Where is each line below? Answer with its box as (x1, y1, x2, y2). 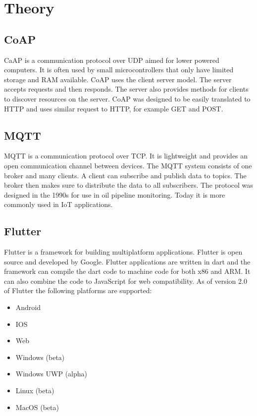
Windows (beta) (15, 352, 65, 362)
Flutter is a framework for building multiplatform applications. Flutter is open (4, 247, 243, 257)
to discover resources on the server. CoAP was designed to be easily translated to (4, 93, 251, 104)
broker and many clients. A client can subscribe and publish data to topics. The (4, 170, 247, 180)
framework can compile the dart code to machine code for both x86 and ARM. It (4, 266, 251, 276)
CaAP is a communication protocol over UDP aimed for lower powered (4, 54, 219, 65)
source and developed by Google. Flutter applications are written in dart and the (4, 256, 251, 266)
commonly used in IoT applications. (4, 199, 113, 209)
